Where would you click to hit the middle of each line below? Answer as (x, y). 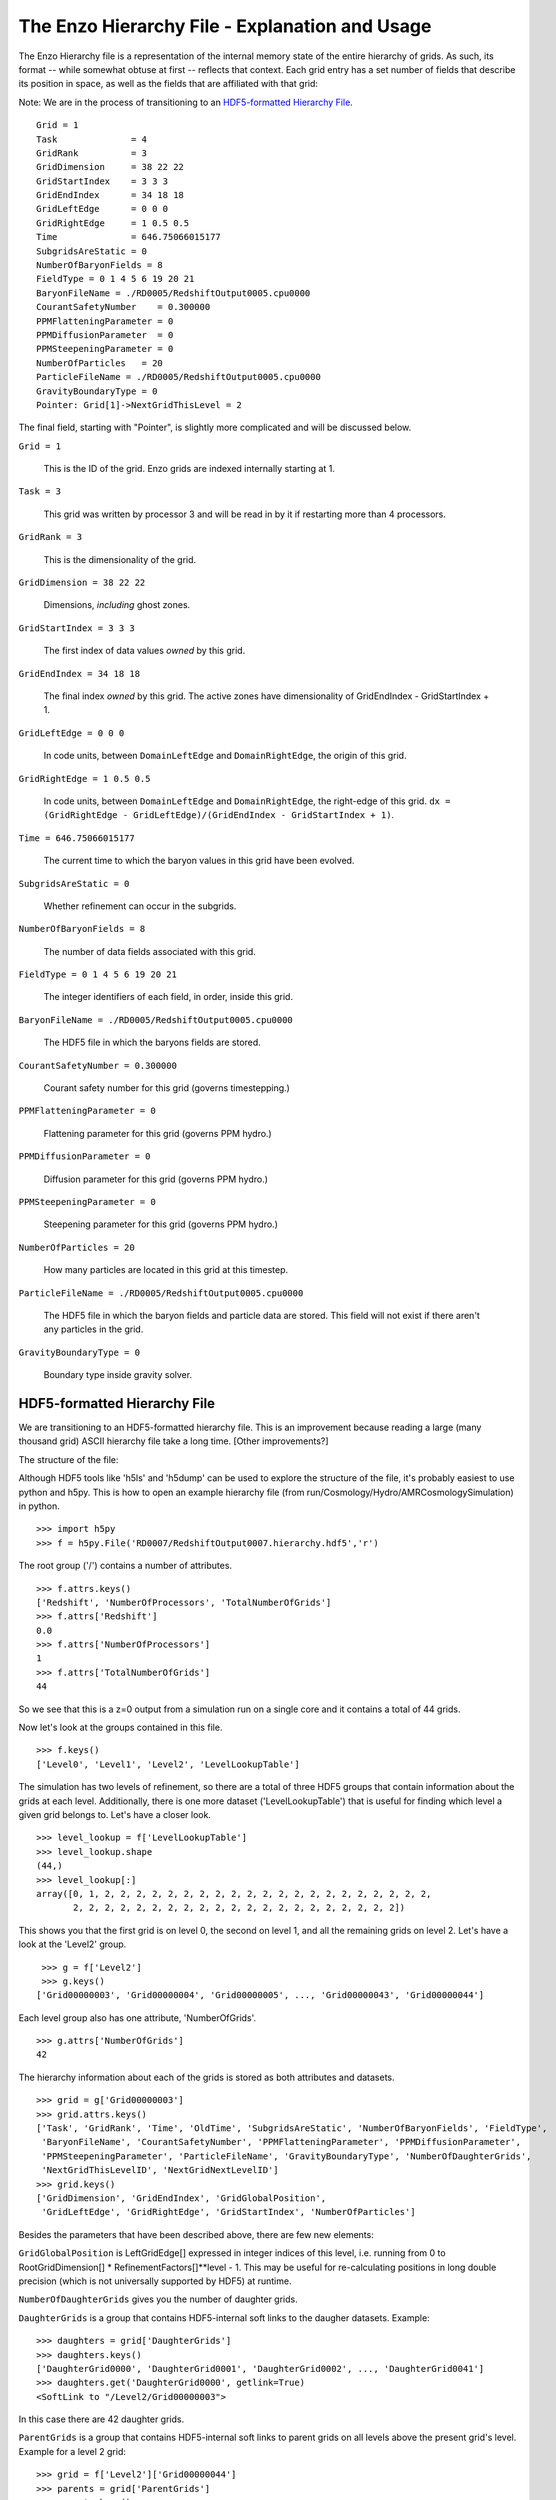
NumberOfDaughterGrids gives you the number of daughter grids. (158, 2299)
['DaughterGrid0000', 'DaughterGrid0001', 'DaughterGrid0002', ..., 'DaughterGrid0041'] (260, 2368)
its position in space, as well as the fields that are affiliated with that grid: (168, 84)
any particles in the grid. (93, 1329)
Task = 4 (92, 139)
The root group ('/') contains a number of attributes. (125, 1566)
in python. (39, 1506)
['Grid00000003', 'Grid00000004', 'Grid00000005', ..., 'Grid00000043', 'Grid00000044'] (260, 1995)
